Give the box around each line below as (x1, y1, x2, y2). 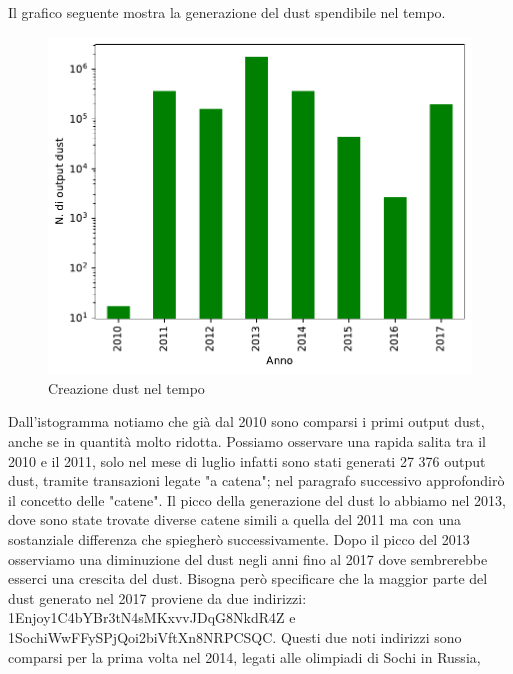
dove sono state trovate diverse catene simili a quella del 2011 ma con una (8, 509, 461, 530)
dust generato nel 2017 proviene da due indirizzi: (8, 587, 307, 608)
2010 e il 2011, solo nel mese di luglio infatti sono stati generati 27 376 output (8, 450, 486, 471)
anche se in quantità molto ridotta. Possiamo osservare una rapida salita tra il (8, 431, 487, 452)
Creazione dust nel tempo (48, 377, 205, 398)
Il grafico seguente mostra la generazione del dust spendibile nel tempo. (8, 2, 446, 22)
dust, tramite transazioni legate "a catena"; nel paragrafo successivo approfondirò (8, 470, 505, 491)
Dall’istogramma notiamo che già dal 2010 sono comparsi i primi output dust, (8, 411, 485, 432)
